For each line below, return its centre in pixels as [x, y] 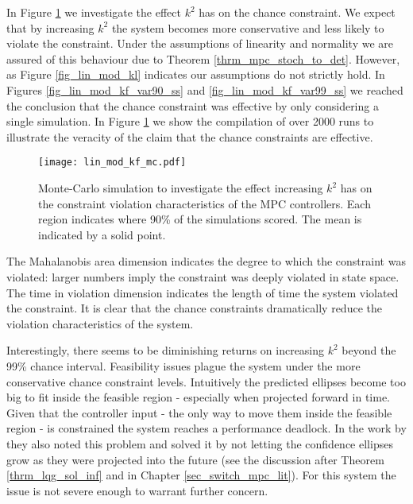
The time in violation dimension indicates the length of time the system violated [203, 292]
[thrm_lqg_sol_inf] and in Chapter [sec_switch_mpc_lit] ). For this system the [201, 475]
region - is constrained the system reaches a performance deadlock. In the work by [206, 428]
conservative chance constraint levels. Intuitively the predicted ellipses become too [206, 381]
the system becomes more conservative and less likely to [248, 27]
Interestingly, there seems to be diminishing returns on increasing [166, 350]
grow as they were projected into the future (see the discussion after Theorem [195, 459]
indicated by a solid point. [102, 234]
